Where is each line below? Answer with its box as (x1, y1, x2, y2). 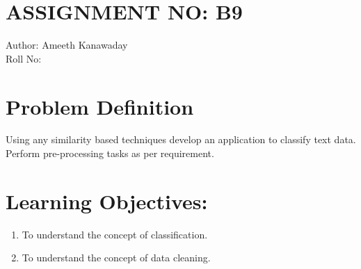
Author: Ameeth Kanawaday (6, 38, 128, 52)
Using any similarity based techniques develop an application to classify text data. (6, 132, 356, 147)
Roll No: (6, 51, 42, 65)
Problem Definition (6, 92, 194, 120)
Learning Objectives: (6, 186, 208, 215)
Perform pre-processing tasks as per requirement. (6, 146, 214, 161)
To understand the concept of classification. (22, 227, 208, 241)
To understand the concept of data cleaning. (22, 250, 211, 265)
